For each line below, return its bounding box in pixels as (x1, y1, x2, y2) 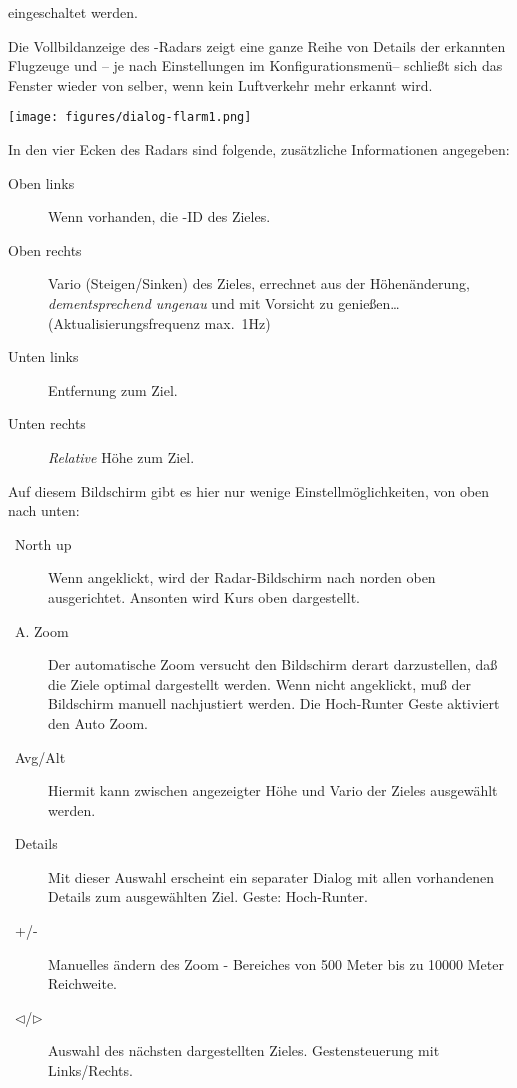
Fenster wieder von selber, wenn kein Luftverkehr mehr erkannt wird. (8, 74, 433, 95)
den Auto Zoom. (48, 712, 148, 733)
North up (14, 533, 72, 554)
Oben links (8, 172, 75, 193)
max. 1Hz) (204, 312, 271, 333)
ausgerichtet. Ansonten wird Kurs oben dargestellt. (48, 586, 360, 607)
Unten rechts (8, 413, 86, 434)
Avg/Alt (14, 746, 66, 767)
